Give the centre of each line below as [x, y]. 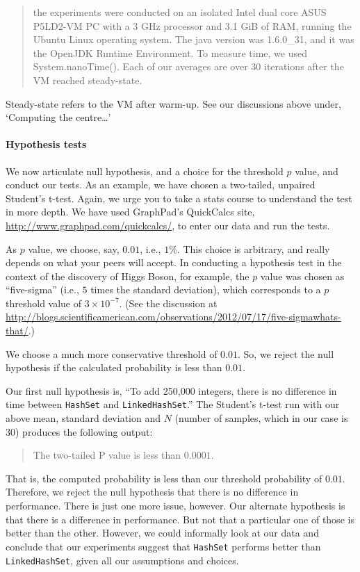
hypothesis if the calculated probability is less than [114, 367]
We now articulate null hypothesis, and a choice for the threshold [145, 171]
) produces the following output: [84, 431]
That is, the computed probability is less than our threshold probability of [164, 478]
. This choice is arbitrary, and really [253, 248]
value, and [317, 171]
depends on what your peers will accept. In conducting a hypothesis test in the [174, 262]
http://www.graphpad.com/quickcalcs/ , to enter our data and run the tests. [168, 225]
